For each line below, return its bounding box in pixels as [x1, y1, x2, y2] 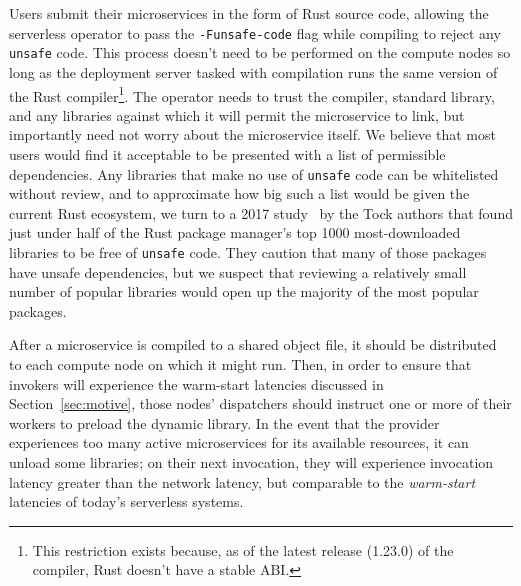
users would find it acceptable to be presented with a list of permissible [9, 143, 446, 164]
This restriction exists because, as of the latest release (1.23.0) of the [32, 539, 454, 560]
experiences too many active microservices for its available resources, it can [9, 432, 469, 453]
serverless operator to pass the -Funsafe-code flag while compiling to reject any [9, 22, 501, 43]
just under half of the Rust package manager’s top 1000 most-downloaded [9, 222, 461, 243]
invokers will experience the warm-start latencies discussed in [9, 373, 384, 394]
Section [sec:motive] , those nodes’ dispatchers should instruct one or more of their [9, 393, 512, 414]
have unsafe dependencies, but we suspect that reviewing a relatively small [9, 261, 467, 282]
